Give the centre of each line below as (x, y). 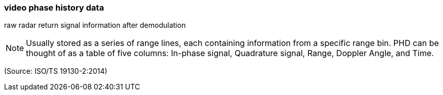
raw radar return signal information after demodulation (95, 25)
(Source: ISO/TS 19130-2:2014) (56, 71)
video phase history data (54, 8)
